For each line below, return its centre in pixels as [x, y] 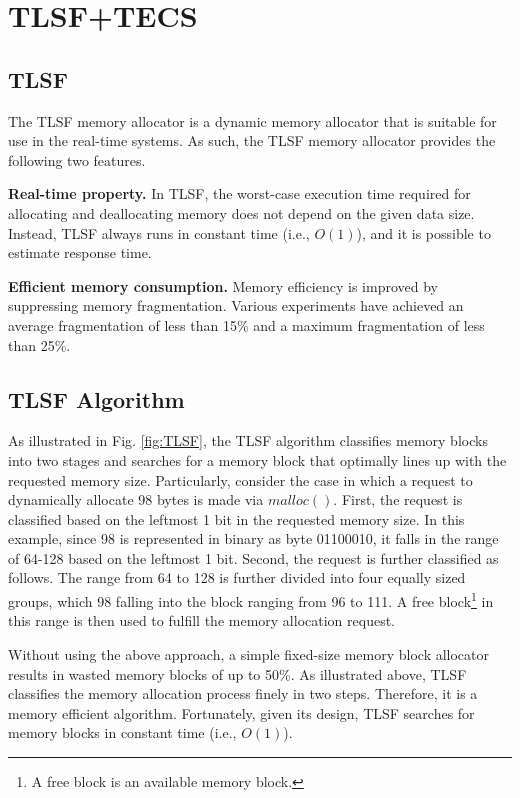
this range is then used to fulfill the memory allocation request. [201, 620]
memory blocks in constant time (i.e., [122, 732]
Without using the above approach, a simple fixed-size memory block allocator [249, 653]
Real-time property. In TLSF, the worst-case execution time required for [239, 193]
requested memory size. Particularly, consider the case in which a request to [240, 479]
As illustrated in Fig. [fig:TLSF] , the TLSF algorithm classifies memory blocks [248, 440]
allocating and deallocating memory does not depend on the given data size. [241, 212]
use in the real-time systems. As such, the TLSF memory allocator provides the [252, 140]
